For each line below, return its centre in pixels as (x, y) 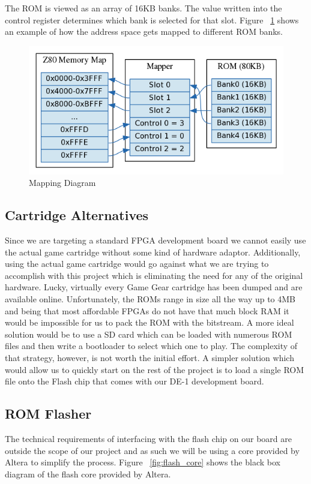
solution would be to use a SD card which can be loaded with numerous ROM (149, 334)
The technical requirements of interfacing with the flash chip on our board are (148, 438)
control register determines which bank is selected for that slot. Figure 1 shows (152, 19)
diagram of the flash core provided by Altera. (88, 474)
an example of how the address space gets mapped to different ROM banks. (144, 31)
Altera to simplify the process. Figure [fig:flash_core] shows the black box (143, 462)
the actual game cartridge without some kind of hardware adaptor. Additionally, (153, 252)
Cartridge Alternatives (77, 215)
